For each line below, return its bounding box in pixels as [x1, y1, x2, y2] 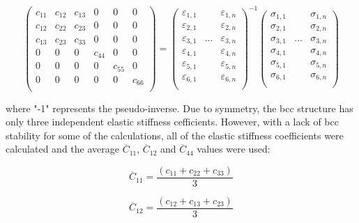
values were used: [197, 141, 270, 156]
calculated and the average [6, 141, 119, 156]
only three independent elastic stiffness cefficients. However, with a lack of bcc [6, 114, 339, 129]
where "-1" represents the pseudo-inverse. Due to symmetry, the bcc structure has [6, 100, 353, 115]
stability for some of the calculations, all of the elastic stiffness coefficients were [6, 128, 344, 142]
